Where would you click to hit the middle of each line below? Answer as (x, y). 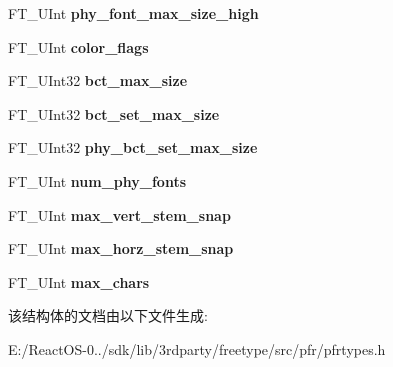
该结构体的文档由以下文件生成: (108, 315)
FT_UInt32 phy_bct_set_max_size (133, 147)
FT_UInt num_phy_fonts (97, 180)
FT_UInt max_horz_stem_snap (121, 248)
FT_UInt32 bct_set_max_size (114, 113)
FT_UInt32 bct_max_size (98, 80)
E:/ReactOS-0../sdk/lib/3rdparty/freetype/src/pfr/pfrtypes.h (197, 348)
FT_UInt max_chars (79, 281)
